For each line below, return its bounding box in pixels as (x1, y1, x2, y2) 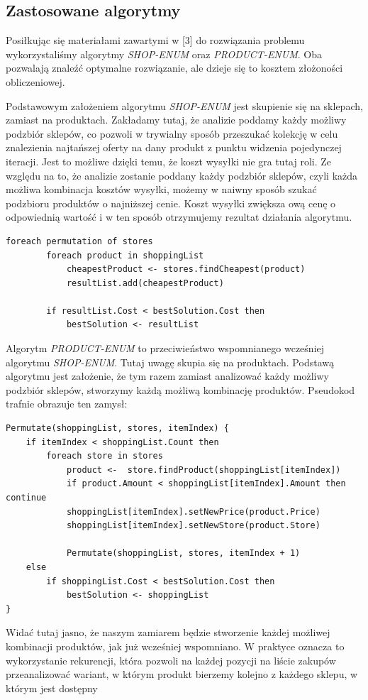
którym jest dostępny (6, 680, 98, 695)
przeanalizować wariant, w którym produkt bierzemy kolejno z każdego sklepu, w (6, 667, 358, 682)
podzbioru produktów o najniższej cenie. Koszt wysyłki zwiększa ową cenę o (6, 195, 336, 210)
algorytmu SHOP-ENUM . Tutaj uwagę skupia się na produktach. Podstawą (6, 354, 334, 369)
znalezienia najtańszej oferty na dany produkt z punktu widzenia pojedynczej (6, 140, 342, 155)
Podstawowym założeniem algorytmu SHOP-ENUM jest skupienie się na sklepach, (6, 98, 363, 113)
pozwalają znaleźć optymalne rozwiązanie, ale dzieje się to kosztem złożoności (6, 60, 343, 75)
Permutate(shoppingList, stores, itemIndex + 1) (66, 548, 301, 559)
